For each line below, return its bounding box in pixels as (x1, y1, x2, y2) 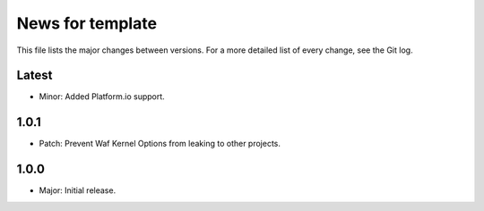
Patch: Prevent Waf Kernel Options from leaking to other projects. (39, 139, 281, 149)
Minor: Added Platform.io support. (39, 91, 165, 102)
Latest (16, 68, 53, 83)
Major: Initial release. (39, 185, 117, 196)
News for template (16, 13, 157, 33)
